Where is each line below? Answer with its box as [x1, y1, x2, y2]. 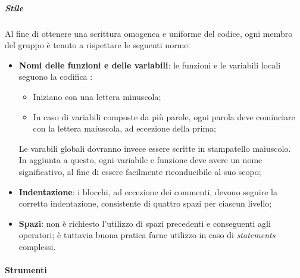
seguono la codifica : [18, 70, 93, 83]
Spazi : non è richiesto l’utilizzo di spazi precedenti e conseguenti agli [18, 217, 271, 229]
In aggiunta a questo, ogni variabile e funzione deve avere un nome [18, 154, 262, 166]
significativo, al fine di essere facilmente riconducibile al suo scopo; [18, 165, 261, 177]
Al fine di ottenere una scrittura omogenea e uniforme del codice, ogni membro [5, 27, 293, 39]
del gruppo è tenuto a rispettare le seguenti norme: [5, 39, 190, 51]
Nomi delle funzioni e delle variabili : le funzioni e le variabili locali [18, 58, 281, 71]
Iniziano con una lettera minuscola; [33, 90, 161, 102]
